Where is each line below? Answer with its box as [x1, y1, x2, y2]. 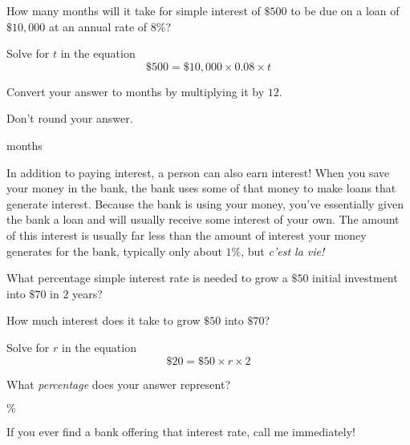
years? [72, 285, 103, 301]
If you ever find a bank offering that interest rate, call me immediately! [6, 423, 355, 440]
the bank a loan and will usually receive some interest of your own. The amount [6, 211, 400, 228]
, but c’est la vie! [241, 242, 325, 259]
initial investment [312, 269, 398, 286]
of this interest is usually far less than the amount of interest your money [6, 226, 367, 243]
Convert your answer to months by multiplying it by [6, 83, 265, 99]
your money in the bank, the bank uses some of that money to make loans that [6, 180, 396, 196]
